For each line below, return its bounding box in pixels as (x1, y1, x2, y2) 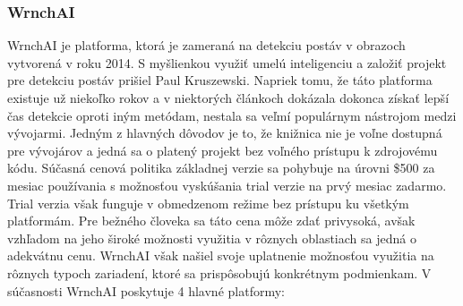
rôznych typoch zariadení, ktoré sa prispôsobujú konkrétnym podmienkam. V (7, 263, 432, 282)
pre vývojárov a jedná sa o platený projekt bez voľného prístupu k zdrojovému (7, 140, 438, 159)
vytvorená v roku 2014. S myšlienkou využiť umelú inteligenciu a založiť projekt (7, 53, 447, 72)
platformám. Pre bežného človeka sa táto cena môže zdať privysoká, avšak (7, 211, 416, 230)
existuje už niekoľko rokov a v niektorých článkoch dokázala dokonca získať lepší (7, 89, 450, 106)
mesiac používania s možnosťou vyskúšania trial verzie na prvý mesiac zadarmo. (7, 175, 447, 194)
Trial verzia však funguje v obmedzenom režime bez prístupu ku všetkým (7, 193, 409, 212)
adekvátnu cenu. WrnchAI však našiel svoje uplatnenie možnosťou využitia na (7, 246, 434, 265)
